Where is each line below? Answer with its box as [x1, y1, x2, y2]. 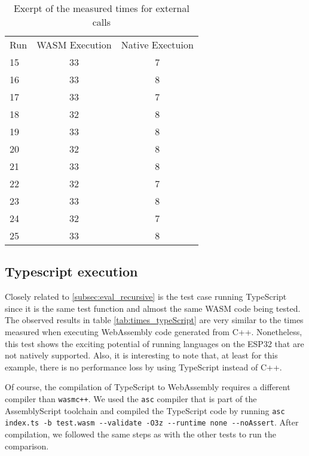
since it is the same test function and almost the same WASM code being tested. [5, 302, 301, 314]
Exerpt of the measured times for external [13, 1, 189, 15]
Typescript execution [5, 262, 138, 281]
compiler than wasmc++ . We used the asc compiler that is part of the [5, 392, 257, 405]
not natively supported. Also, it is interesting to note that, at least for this [5, 349, 278, 361]
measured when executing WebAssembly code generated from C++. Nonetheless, [5, 325, 302, 338]
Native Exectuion [121, 38, 194, 51]
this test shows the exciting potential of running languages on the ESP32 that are [5, 337, 304, 349]
